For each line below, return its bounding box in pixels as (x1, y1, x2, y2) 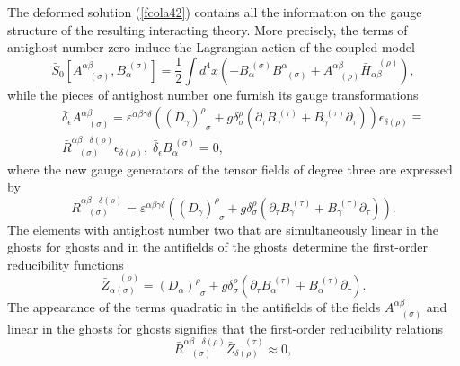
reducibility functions (7, 254, 124, 273)
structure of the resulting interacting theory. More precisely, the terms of (7, 20, 408, 39)
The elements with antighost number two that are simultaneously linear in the (7, 219, 438, 238)
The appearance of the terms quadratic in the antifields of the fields (7, 298, 381, 317)
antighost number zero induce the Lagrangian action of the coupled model (7, 38, 415, 57)
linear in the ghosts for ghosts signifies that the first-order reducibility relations (7, 318, 444, 337)
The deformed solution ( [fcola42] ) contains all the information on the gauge (7, 3, 422, 21)
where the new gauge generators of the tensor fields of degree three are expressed (7, 159, 453, 178)
